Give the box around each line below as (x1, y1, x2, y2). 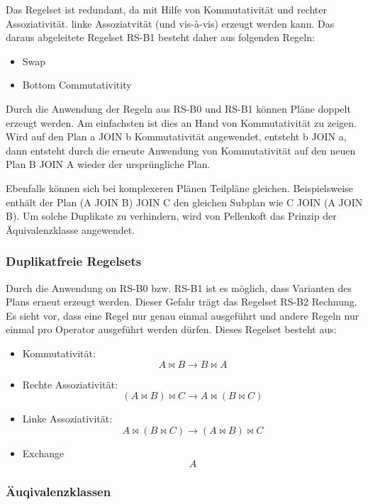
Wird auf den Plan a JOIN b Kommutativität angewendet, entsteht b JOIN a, (6, 129, 347, 144)
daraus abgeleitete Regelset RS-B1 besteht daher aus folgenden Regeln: (6, 30, 315, 45)
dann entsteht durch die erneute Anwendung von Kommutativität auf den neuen (6, 142, 356, 157)
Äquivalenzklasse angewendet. (6, 222, 135, 237)
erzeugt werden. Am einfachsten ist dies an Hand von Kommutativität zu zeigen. (6, 115, 357, 130)
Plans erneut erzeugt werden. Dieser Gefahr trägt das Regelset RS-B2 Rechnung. (6, 294, 357, 309)
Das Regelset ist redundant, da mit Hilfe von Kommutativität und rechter (6, 2, 328, 16)
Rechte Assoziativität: (22, 376, 118, 391)
